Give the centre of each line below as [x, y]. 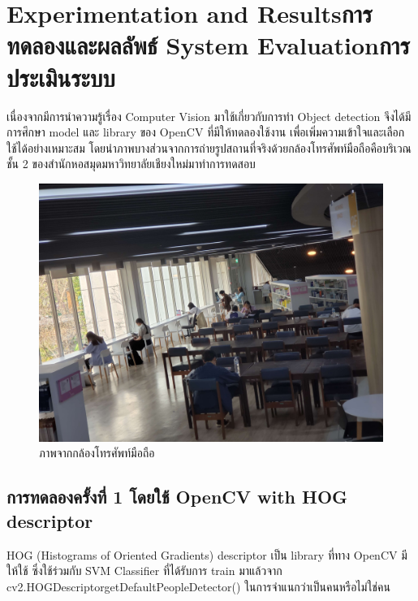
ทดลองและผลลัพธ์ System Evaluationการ [208, 45]
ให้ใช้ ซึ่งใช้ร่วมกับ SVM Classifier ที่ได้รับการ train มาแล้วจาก [144, 571]
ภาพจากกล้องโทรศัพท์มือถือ [97, 453]
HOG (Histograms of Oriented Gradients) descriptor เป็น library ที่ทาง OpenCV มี [207, 554]
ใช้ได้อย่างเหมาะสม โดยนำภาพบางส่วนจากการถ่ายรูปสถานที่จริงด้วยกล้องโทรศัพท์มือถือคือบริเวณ [209, 147]
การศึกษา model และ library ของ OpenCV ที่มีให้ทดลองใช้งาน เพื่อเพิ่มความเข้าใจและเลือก [206, 132]
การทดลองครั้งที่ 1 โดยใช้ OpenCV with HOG [177, 497]
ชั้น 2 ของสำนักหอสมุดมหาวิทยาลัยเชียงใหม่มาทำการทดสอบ [131, 164]
